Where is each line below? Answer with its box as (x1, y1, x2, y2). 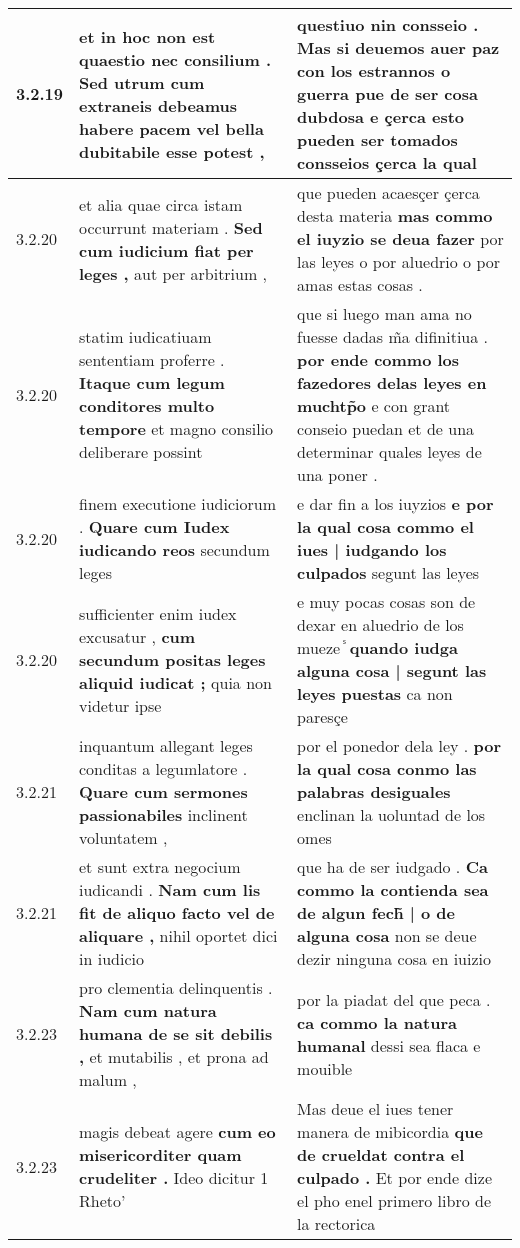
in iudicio (79, 947, 144, 970)
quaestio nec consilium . (79, 47, 272, 71)
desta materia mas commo (297, 204, 493, 227)
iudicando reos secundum (79, 538, 270, 561)
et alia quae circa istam (79, 192, 243, 216)
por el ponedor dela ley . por (297, 734, 502, 757)
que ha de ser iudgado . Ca (297, 855, 488, 878)
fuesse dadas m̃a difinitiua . (297, 325, 489, 348)
